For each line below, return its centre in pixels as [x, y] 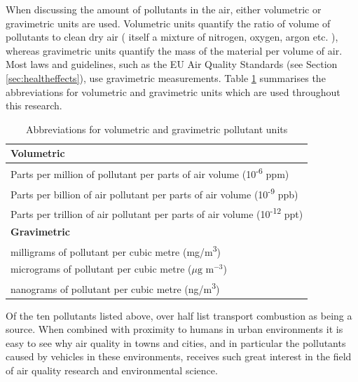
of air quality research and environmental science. [112, 370]
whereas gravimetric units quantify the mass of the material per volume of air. [174, 50]
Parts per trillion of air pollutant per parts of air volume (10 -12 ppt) [157, 213]
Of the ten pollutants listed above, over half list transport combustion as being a [179, 315]
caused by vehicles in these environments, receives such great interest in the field [179, 356]
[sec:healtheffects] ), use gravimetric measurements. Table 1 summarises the [166, 77]
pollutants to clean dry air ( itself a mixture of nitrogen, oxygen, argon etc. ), [172, 37]
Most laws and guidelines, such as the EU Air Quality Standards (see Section [172, 64]
